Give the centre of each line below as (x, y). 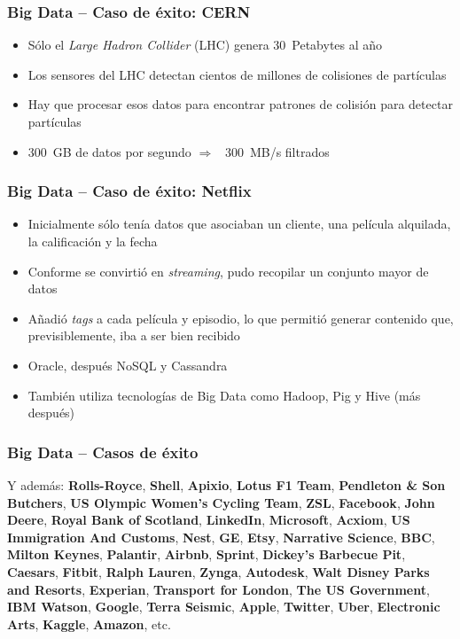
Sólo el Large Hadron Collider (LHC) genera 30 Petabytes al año (205, 45)
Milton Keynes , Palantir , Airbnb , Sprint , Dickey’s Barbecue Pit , (207, 554)
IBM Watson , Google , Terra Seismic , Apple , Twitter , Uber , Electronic (224, 607)
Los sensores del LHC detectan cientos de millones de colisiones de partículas (237, 74)
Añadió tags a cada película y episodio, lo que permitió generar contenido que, (241, 318)
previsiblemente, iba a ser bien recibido (134, 335)
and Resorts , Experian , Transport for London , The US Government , (218, 589)
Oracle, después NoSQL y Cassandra (128, 365)
